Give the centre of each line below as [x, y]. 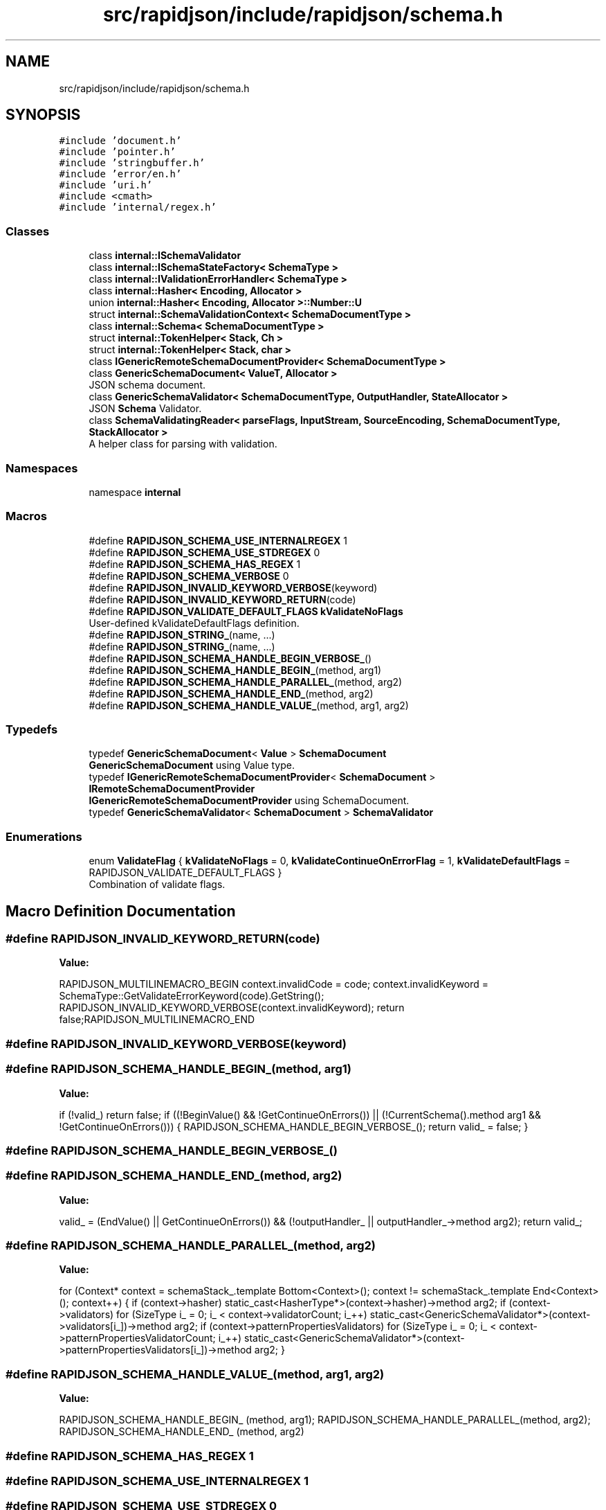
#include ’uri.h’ [106, 185]
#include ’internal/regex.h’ [138, 207]
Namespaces [42, 468]
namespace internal [135, 492]
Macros [26, 516]
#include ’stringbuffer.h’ [132, 163]
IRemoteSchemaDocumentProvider [172, 789]
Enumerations [44, 836]
